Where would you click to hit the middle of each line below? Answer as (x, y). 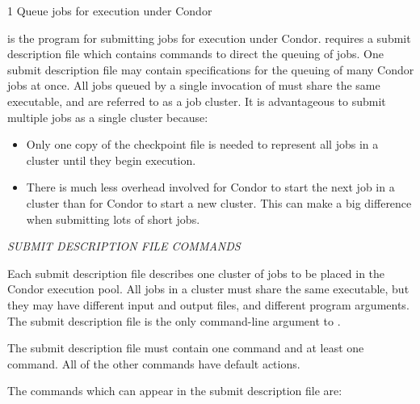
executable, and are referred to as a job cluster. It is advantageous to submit (197, 101)
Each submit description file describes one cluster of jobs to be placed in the (196, 273)
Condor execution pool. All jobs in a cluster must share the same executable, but (208, 289)
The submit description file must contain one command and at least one (186, 348)
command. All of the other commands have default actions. (154, 363)
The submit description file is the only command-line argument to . (174, 320)
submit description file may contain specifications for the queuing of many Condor (211, 69)
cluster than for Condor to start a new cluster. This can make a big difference (219, 202)
